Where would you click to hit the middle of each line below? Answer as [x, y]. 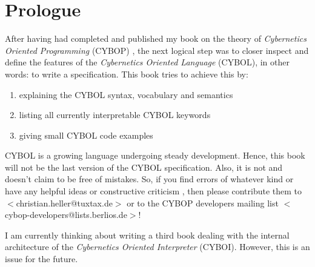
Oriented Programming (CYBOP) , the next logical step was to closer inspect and [157, 50]
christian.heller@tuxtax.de [64, 203]
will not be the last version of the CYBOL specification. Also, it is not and [144, 167]
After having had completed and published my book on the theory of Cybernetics [156, 38]
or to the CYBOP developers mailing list [203, 203]
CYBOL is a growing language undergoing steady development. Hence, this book [155, 155]
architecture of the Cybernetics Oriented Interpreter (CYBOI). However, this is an [157, 247]
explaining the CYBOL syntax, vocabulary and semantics [126, 94]
